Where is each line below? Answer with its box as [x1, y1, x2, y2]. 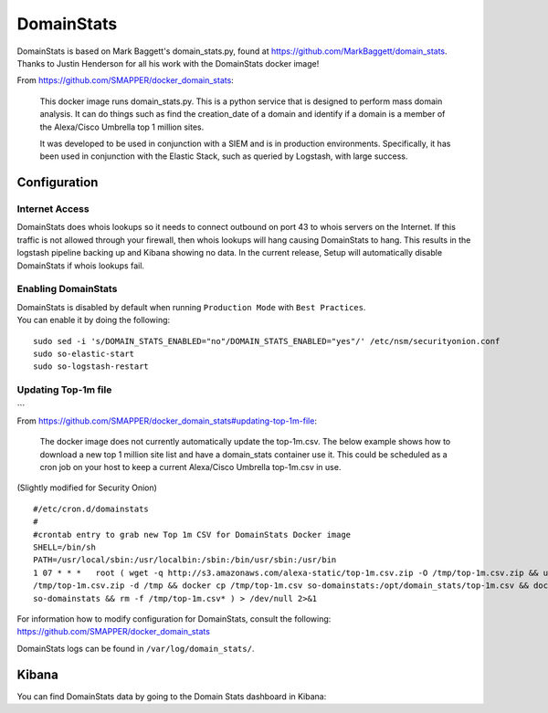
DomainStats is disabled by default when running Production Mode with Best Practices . [16, 301, 366, 312]
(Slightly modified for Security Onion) [16, 482, 157, 493]
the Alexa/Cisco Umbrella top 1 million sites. [39, 121, 205, 132]
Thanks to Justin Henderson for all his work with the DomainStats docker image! [16, 58, 320, 68]
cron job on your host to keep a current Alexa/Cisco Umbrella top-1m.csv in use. [39, 462, 342, 473]
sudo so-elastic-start [33, 348, 135, 359]
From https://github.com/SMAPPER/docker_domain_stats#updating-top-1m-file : [16, 415, 317, 426]
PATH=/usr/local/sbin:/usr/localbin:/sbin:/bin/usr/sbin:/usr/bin [33, 555, 337, 565]
